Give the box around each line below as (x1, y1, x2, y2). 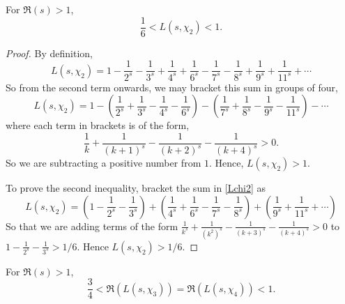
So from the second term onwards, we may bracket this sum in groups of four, (6, 79, 338, 94)
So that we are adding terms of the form (6, 218, 178, 233)
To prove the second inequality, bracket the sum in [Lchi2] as (6, 181, 266, 195)
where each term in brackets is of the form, (6, 118, 190, 132)
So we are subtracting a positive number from (6, 155, 201, 170)
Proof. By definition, (6, 45, 93, 60)
